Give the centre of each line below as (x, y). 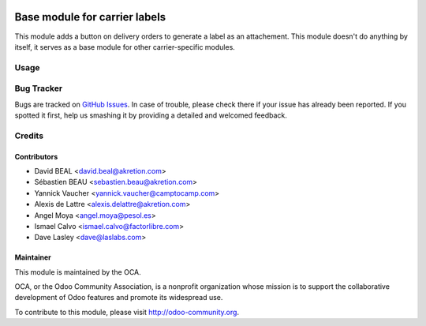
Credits (29, 136)
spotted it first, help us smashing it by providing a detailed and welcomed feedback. (151, 115)
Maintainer (33, 257)
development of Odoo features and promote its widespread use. (119, 298)
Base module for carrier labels (90, 17)
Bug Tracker (39, 88)
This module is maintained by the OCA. (78, 272)
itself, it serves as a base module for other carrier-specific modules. (125, 47)
